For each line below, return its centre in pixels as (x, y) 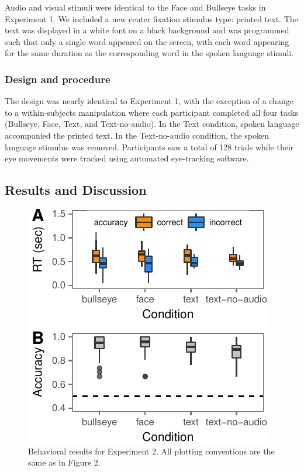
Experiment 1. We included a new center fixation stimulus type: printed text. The (151, 18)
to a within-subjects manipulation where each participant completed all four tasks (152, 112)
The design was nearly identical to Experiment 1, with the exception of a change (149, 101)
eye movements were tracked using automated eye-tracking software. (127, 158)
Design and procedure (58, 79)
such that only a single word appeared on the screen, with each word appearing (147, 41)
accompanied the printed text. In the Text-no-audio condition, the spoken (137, 135)
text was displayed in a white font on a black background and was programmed (147, 30)
